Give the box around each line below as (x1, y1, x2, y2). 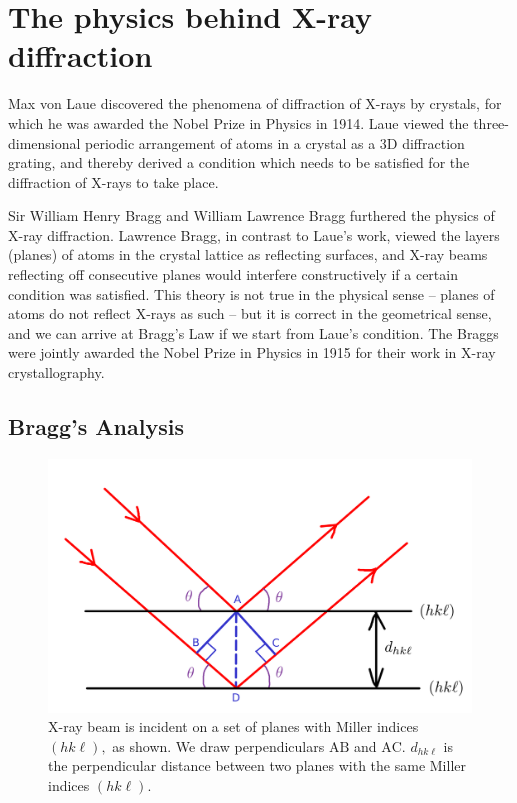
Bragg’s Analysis (8, 411, 184, 442)
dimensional (8, 132, 81, 153)
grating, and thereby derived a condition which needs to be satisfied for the (8, 152, 470, 173)
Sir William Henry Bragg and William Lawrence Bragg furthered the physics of (8, 205, 495, 226)
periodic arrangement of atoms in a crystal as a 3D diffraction (85, 132, 465, 153)
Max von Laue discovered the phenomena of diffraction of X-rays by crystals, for (8, 93, 502, 114)
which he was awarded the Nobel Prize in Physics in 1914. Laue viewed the (8, 112, 469, 133)
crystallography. (8, 362, 105, 383)
